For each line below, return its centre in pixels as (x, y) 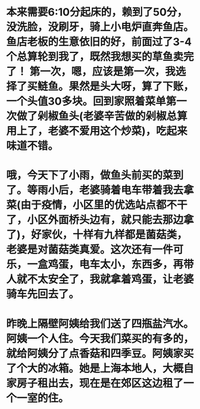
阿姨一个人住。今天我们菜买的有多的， (100, 339)
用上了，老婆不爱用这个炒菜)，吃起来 (97, 131)
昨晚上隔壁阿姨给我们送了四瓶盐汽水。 (100, 324)
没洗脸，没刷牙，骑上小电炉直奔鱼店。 (100, 27)
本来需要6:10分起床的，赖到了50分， (97, 12)
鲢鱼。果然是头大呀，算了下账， (116, 86)
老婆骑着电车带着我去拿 (137, 190)
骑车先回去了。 (43, 294)
